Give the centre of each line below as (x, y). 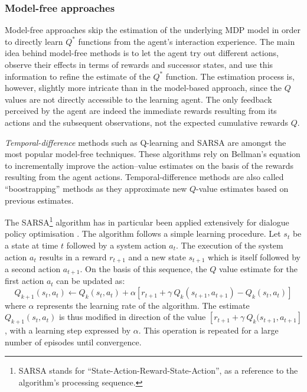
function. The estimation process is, (230, 76)
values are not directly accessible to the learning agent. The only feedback (138, 99)
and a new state (157, 257)
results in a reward (73, 257)
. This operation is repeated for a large (208, 330)
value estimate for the (258, 269)
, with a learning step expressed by (68, 330)
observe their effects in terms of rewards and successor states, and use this (139, 64)
